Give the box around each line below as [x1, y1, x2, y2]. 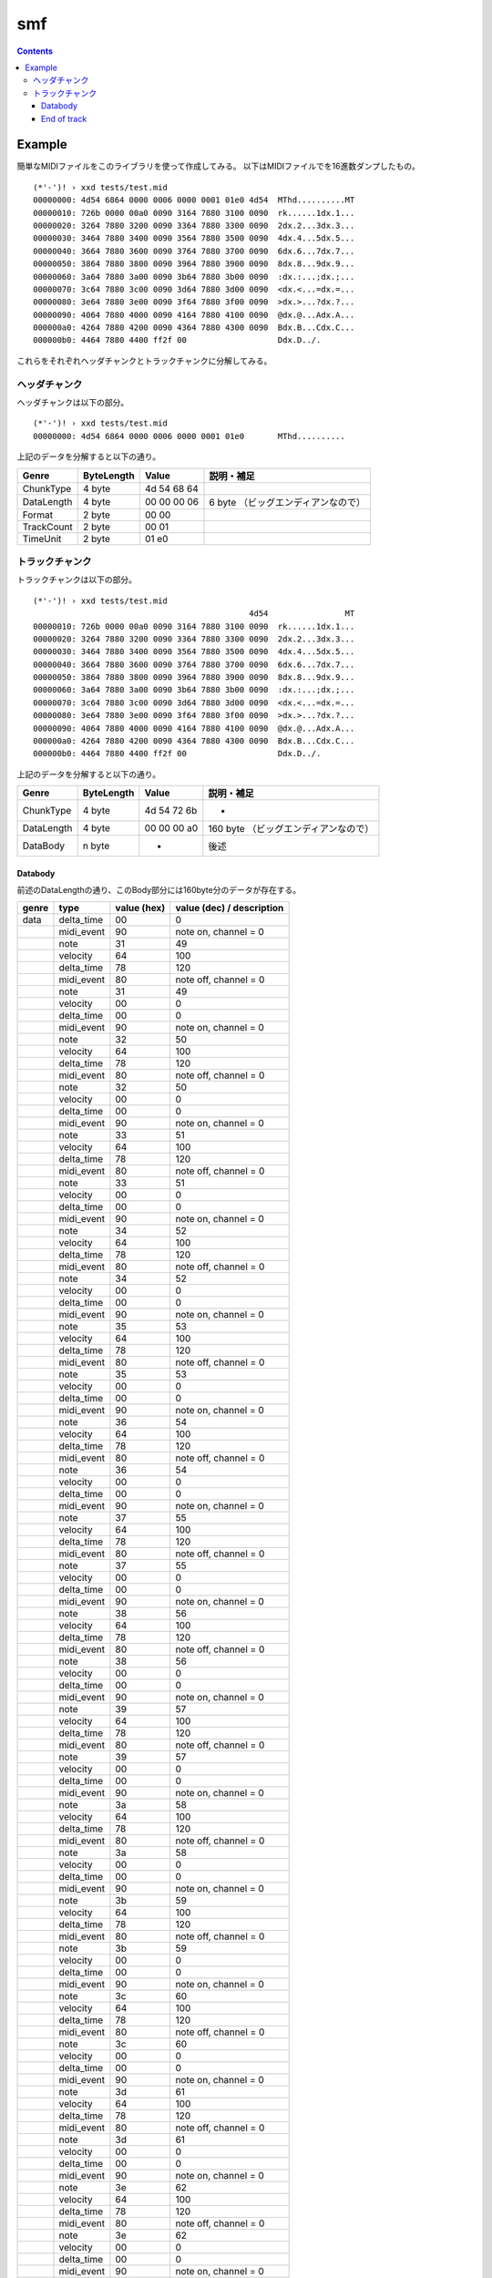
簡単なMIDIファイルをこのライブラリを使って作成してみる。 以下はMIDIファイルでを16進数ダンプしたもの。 [16, 160, 421, 172]
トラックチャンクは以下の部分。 [16, 574, 137, 585]
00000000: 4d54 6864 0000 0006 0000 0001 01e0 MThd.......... [33, 431, 345, 441]
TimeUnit [22, 532, 62, 545]
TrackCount [22, 520, 73, 533]
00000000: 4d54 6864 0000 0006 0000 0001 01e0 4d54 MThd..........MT [33, 195, 355, 205]
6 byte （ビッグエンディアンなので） [209, 496, 366, 508]
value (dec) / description [175, 901, 284, 914]
